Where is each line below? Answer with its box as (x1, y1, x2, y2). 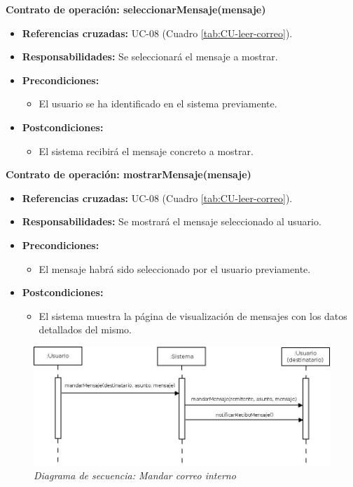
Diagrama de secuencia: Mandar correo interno (34, 468, 236, 483)
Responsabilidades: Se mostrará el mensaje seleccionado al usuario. (22, 214, 321, 229)
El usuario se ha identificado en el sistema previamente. (39, 96, 277, 111)
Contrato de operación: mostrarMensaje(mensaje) (6, 167, 251, 182)
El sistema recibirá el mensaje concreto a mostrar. (39, 143, 254, 158)
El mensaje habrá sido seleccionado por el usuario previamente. (39, 261, 311, 276)
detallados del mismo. (39, 322, 132, 337)
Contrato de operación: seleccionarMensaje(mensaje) (6, 2, 266, 16)
